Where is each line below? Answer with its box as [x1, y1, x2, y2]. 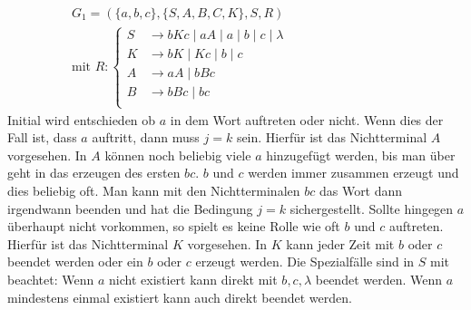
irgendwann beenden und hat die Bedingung [7, 199, 253, 218]
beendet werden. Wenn [315, 270, 443, 289]
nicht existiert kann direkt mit [109, 270, 278, 289]
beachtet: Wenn [7, 270, 94, 289]
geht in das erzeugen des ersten [7, 163, 181, 182]
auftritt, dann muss [92, 128, 200, 147]
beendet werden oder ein [7, 252, 143, 271]
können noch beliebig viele [104, 145, 251, 164]
